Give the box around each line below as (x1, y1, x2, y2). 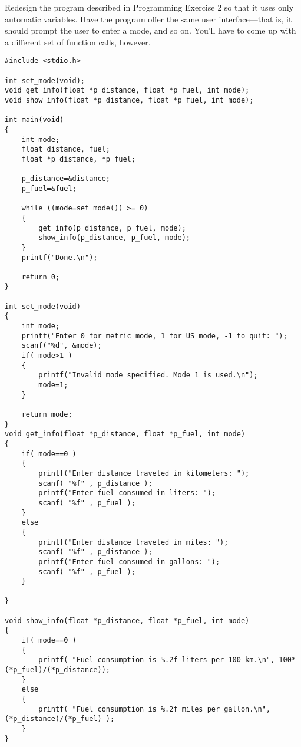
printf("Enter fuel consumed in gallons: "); (38, 557, 220, 566)
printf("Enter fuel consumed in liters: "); (38, 489, 216, 498)
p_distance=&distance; (21, 175, 110, 183)
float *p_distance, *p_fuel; (21, 154, 135, 163)
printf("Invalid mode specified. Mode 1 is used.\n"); (38, 371, 258, 380)
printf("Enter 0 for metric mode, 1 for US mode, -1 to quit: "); (21, 331, 287, 340)
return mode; (21, 410, 72, 419)
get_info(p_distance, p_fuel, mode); (38, 223, 186, 232)
